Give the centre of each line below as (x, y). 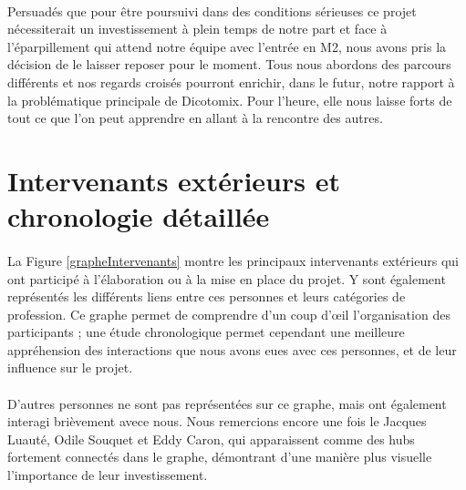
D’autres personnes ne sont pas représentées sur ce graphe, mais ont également (227, 403)
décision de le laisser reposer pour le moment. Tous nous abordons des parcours (229, 64)
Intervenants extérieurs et (174, 180)
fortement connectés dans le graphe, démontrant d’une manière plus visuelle (220, 457)
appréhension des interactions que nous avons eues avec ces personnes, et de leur (232, 349)
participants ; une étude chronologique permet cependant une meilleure (206, 332)
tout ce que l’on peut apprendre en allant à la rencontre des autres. (195, 118)
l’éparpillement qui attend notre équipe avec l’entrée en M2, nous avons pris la (227, 46)
